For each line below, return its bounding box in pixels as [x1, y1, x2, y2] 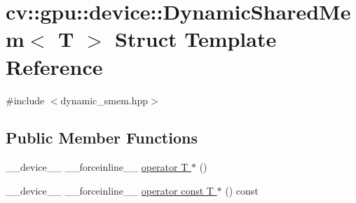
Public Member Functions [6, 127, 198, 148]
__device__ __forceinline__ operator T [6, 160, 189, 174]
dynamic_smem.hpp [60, 92, 149, 107]
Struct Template [115, 24, 277, 53]
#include [6, 92, 45, 107]
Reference [6, 52, 103, 80]
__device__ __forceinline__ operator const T [6, 183, 214, 197]
